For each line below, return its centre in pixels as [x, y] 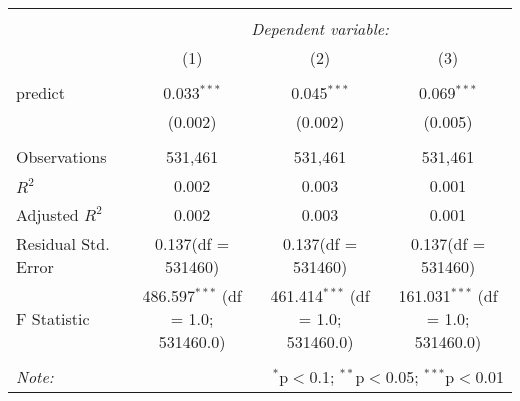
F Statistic [53, 318]
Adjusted [47, 214]
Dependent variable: [320, 28]
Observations [61, 156]
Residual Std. [63, 243]
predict [40, 92]
